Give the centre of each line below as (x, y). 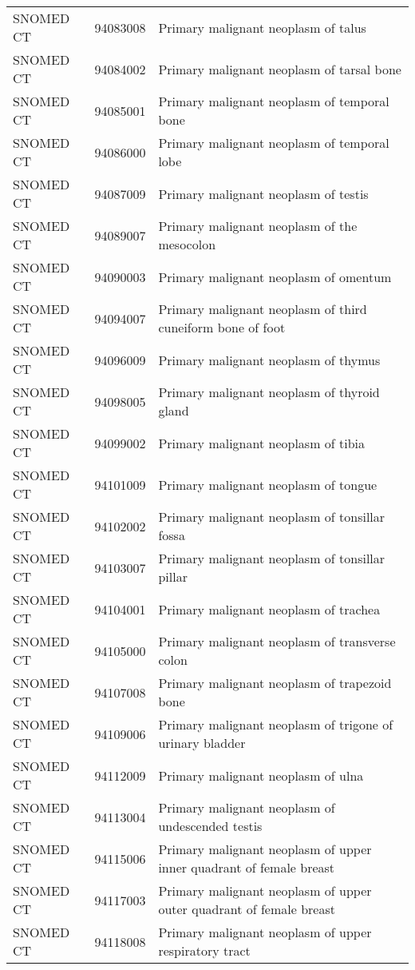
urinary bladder (202, 743)
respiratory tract (204, 950)
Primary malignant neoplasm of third (263, 309)
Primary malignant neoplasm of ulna (261, 775)
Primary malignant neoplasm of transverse (277, 641)
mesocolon (187, 244)
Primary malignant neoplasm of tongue (268, 484)
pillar (173, 576)
